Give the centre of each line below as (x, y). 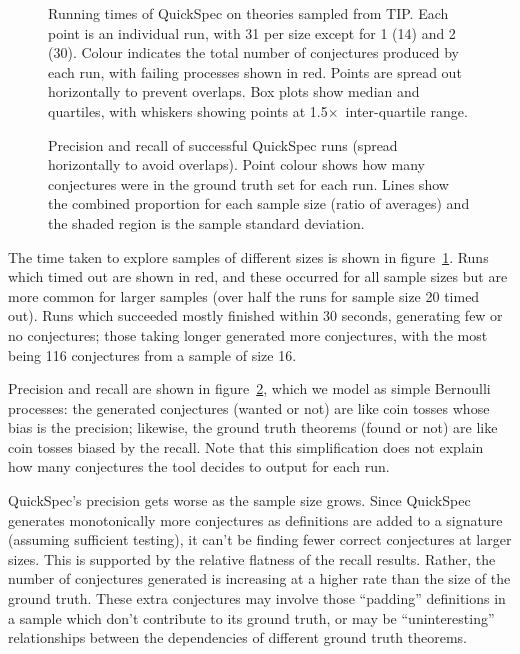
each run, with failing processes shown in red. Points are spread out (255, 71)
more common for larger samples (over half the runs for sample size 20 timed (244, 295)
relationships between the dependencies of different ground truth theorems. (238, 637)
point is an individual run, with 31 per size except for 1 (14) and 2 (252, 32)
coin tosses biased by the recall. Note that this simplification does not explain (246, 446)
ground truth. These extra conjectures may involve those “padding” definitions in (257, 598)
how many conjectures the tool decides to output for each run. (199, 466)
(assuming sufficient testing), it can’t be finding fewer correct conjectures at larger (260, 539)
